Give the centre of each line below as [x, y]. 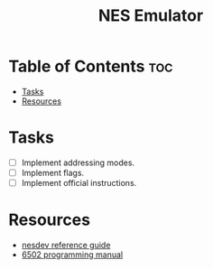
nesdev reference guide [66, 245]
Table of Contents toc [91, 66]
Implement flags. [53, 172]
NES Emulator [151, 16]
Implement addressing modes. [78, 162]
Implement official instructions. [79, 183]
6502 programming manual [72, 255]
